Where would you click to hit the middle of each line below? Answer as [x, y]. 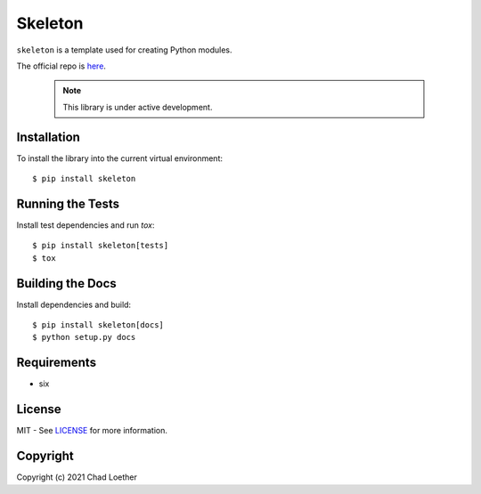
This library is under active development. [138, 107]
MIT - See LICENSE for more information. [92, 431]
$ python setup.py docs [84, 337]
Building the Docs [67, 283]
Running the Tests [68, 203]
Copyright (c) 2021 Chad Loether [77, 477]
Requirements [57, 363]
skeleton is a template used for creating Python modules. [124, 50]
